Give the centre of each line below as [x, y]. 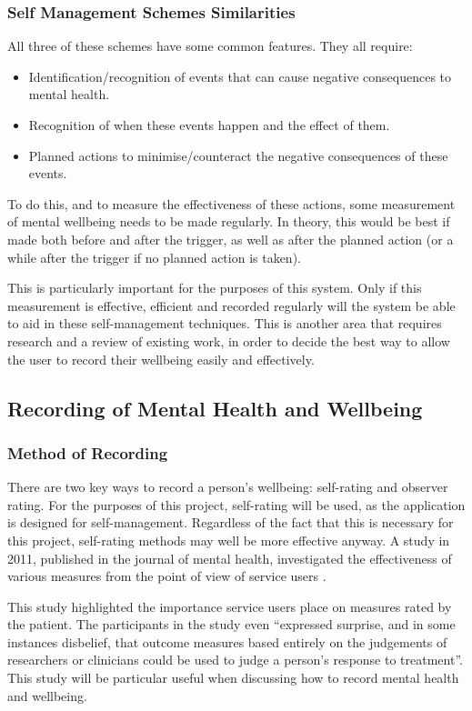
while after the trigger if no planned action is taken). [154, 257]
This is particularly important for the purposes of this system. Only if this [215, 288]
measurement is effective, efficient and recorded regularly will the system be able [231, 305]
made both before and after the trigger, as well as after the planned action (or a [231, 239]
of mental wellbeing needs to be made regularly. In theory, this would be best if [229, 221]
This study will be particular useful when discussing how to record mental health [233, 678]
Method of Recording [88, 452]
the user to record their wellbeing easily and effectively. [161, 359]
